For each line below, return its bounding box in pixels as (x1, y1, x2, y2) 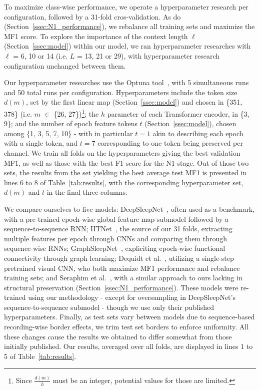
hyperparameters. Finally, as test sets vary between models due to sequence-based (4, 311, 255, 322)
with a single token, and (4, 138, 78, 148)
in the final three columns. (46, 187, 127, 197)
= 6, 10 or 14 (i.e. (13, 50, 68, 61)
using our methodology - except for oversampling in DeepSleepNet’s (28, 292, 235, 302)
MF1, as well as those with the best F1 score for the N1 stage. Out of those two (4, 157, 249, 168)
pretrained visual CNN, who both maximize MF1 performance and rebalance (4, 262, 240, 273)
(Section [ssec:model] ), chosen (144, 118, 236, 129)
